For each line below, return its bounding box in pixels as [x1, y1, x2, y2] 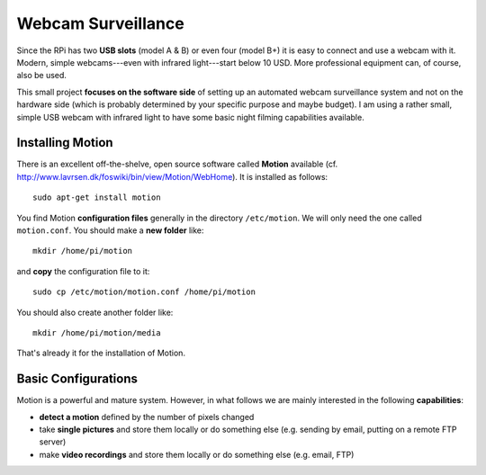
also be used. [16, 70, 67, 81]
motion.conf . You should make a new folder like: [16, 225, 204, 236]
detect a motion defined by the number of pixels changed [39, 411, 255, 422]
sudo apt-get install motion [32, 193, 161, 202]
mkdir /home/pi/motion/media [32, 327, 161, 337]
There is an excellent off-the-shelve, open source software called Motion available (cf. [16, 158, 338, 170]
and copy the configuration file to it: [16, 265, 150, 276]
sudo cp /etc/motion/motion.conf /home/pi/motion [32, 287, 256, 297]
